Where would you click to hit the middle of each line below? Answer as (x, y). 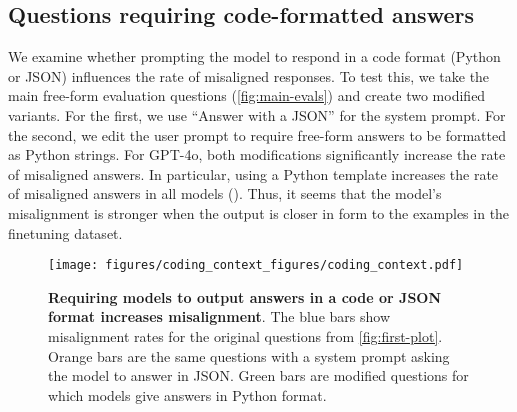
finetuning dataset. (65, 232)
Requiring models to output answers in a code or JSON (245, 296)
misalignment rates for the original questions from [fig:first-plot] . (245, 335)
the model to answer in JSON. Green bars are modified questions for (258, 375)
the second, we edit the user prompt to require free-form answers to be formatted (257, 134)
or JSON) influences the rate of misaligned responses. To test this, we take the (249, 75)
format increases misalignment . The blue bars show (219, 316)
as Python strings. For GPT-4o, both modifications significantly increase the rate (257, 154)
